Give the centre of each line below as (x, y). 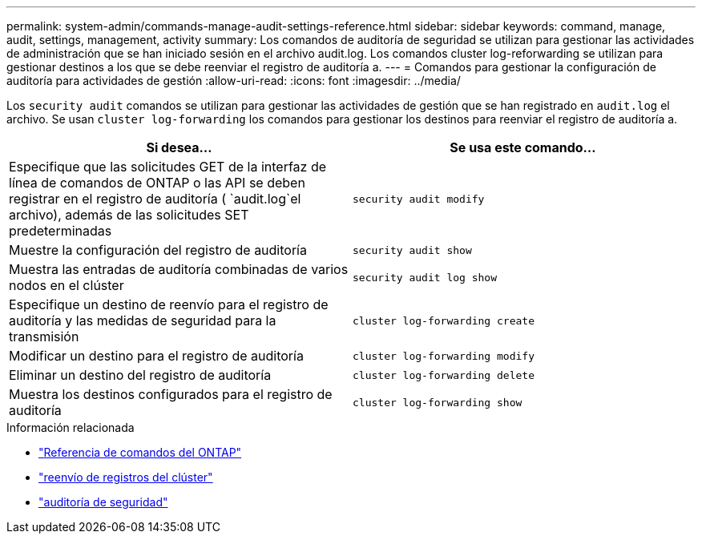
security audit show (412, 250)
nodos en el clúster (67, 285)
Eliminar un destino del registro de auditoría (140, 375)
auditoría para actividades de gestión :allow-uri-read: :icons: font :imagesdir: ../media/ (234, 81)
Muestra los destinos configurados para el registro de (171, 394)
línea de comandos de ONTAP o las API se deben (157, 183)
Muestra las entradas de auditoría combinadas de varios (179, 269)
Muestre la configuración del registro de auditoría (158, 250)
